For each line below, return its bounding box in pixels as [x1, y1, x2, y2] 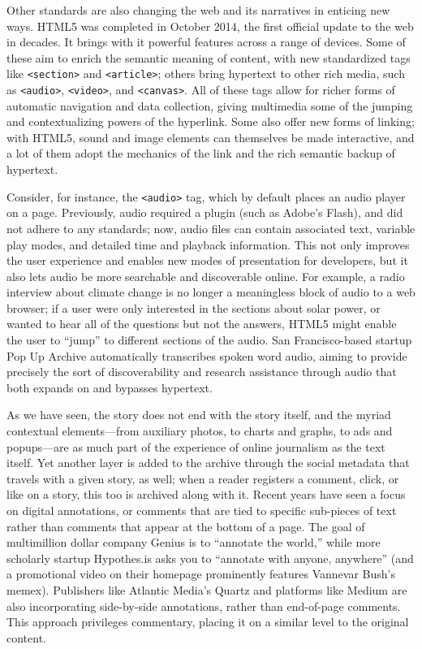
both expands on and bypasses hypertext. [6, 379, 213, 396]
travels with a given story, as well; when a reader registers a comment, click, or [6, 469, 399, 487]
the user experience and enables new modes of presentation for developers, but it [6, 252, 408, 269]
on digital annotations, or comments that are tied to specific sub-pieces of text [6, 502, 397, 518]
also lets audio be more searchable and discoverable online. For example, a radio [6, 267, 405, 284]
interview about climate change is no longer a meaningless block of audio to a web [6, 283, 416, 301]
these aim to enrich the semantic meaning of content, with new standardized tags [6, 49, 411, 66]
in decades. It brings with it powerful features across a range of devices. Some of [6, 33, 406, 50]
